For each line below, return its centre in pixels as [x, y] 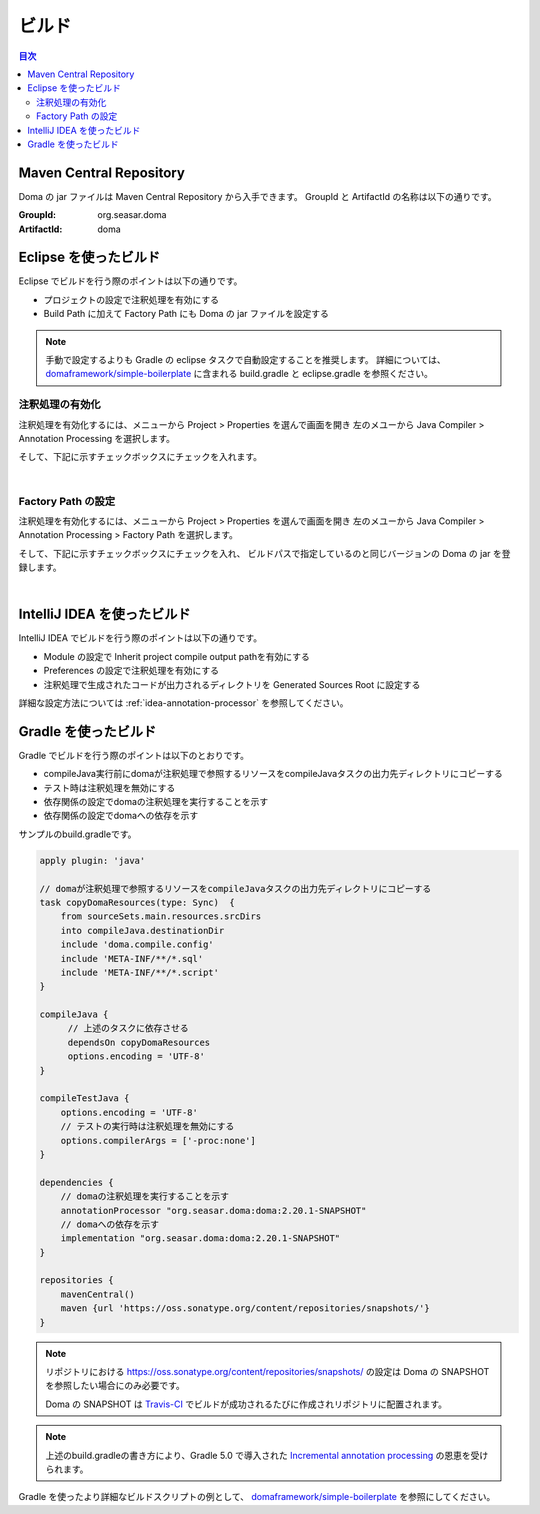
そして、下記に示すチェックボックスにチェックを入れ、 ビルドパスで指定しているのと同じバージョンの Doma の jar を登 [264, 553]
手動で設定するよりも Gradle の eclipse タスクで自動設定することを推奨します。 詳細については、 [246, 360]
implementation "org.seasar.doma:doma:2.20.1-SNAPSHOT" [200, 1238]
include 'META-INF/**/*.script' [140, 972]
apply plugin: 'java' [92, 860]
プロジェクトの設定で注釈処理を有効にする [131, 299]
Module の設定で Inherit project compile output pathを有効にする [176, 656]
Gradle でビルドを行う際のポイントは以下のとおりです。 [134, 755]
